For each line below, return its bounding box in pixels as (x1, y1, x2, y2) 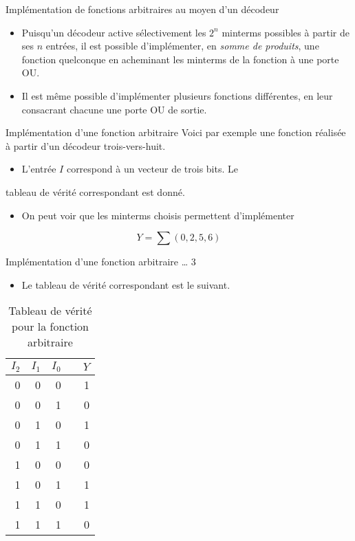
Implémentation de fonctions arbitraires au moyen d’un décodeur (6, 2, 279, 16)
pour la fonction (11, 318, 89, 335)
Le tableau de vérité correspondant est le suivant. (21, 277, 230, 291)
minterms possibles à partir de (222, 25, 349, 39)
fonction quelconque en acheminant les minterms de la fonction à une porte (21, 52, 339, 66)
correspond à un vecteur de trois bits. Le (66, 162, 238, 176)
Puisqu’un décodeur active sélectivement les (21, 25, 206, 39)
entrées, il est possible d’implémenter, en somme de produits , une (45, 38, 319, 53)
